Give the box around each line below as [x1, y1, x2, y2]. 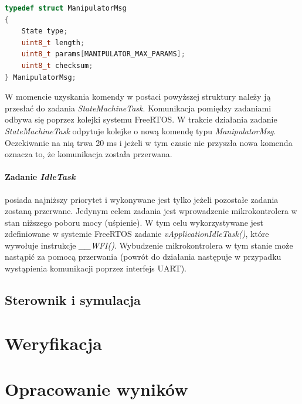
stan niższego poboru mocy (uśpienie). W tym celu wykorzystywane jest [5, 216, 264, 228]
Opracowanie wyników [5, 377, 188, 401]
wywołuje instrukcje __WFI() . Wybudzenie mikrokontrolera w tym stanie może [5, 239, 293, 251]
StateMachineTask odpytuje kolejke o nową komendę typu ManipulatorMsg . [5, 124, 276, 137]
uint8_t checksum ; [21, 61, 93, 70]
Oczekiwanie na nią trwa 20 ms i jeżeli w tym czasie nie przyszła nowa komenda [5, 136, 293, 148]
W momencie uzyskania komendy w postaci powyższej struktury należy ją [5, 90, 271, 103]
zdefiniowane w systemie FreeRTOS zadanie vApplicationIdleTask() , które [5, 228, 269, 240]
